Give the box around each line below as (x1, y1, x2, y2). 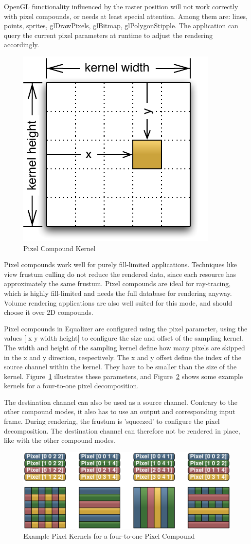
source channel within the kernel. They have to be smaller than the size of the (4, 362, 237, 372)
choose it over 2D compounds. (4, 307, 93, 317)
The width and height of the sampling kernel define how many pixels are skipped (4, 342, 245, 352)
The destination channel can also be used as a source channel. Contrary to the (4, 397, 237, 407)
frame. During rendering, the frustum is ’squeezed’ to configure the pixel (4, 416, 220, 426)
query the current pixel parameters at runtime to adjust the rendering (4, 30, 213, 40)
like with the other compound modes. (4, 435, 115, 445)
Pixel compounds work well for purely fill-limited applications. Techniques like (4, 259, 237, 270)
